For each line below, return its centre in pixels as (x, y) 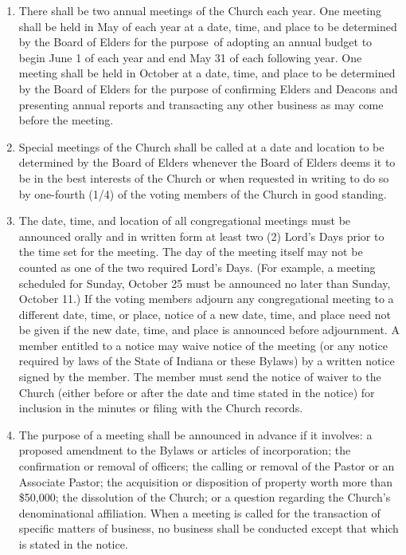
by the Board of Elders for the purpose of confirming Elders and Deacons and (208, 88)
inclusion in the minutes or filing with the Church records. (161, 408)
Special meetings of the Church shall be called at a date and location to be (201, 146)
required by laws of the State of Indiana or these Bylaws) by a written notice (207, 361)
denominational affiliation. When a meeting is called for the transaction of (199, 512)
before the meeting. (66, 120)
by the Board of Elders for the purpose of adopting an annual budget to (195, 42)
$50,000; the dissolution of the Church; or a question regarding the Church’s (205, 497)
